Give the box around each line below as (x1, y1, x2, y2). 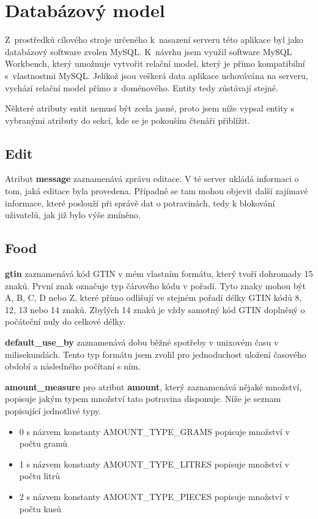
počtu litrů (19, 469, 60, 482)
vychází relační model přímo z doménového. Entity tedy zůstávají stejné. (5, 81, 278, 94)
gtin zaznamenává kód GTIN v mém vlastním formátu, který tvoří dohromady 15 (5, 267, 313, 280)
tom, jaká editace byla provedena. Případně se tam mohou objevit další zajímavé (5, 184, 308, 197)
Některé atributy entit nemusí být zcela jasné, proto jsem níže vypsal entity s (5, 102, 294, 115)
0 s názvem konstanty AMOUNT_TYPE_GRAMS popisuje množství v (19, 425, 290, 438)
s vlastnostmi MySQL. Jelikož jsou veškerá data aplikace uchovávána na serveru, (5, 69, 308, 81)
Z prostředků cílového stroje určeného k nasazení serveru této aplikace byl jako (5, 33, 303, 46)
